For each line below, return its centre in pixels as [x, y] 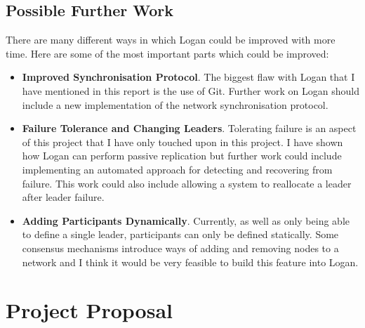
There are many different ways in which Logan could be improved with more [171, 40]
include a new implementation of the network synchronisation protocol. [175, 104]
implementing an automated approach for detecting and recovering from [177, 169]
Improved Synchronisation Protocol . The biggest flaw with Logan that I [188, 77]
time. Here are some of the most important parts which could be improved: [167, 53]
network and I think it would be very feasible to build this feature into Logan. [190, 262]
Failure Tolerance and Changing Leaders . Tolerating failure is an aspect [189, 128]
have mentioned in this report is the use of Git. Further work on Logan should [191, 90]
